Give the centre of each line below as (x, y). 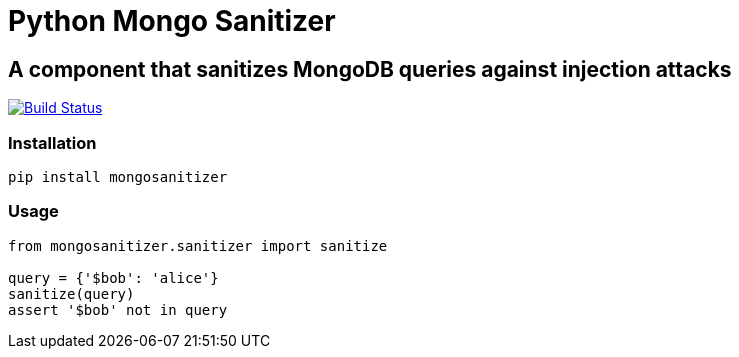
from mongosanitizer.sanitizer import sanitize (198, 245)
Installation (52, 142)
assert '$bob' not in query (118, 309)
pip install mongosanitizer (118, 176)
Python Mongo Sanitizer (172, 21)
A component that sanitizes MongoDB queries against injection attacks (370, 69)
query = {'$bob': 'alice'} (113, 277)
